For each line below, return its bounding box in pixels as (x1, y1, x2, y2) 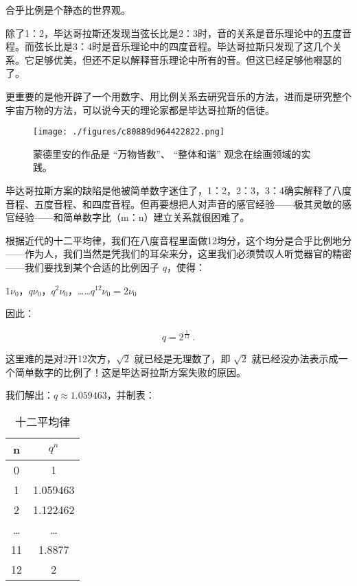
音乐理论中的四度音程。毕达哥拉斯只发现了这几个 (111, 39, 332, 54)
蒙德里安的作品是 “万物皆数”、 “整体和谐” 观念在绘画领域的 (33, 146, 301, 161)
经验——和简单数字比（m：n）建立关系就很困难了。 (14, 210, 250, 224)
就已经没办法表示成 (251, 351, 338, 366)
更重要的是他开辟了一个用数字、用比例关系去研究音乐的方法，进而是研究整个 (5, 89, 352, 103)
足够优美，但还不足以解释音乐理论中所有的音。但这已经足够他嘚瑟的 (34, 52, 342, 67)
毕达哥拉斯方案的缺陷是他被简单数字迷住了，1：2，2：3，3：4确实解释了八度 (5, 183, 352, 197)
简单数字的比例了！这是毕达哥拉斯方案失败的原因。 (14, 364, 246, 379)
